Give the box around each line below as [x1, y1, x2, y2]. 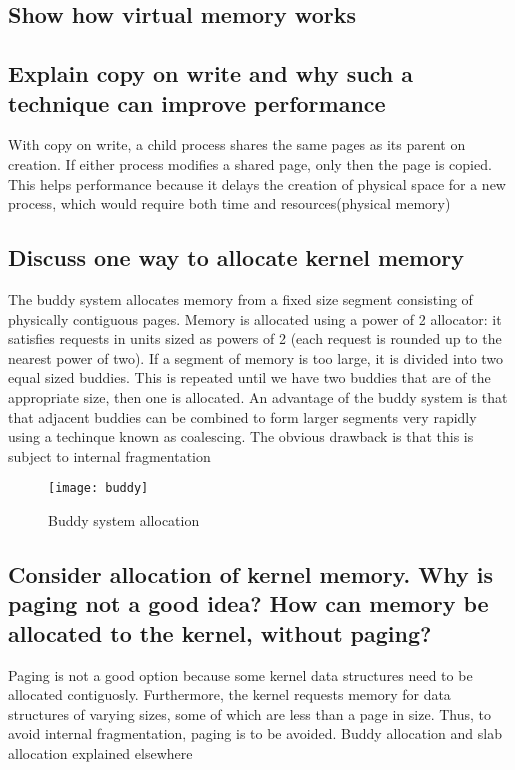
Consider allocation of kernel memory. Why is [8, 558, 493, 589]
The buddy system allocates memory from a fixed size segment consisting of [8, 288, 473, 309]
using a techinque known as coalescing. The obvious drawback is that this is [8, 426, 474, 447]
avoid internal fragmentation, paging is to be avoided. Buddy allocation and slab [8, 723, 502, 744]
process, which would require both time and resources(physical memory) [8, 193, 451, 214]
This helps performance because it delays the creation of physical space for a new [8, 173, 506, 194]
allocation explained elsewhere [8, 742, 193, 763]
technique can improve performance [8, 87, 386, 118]
